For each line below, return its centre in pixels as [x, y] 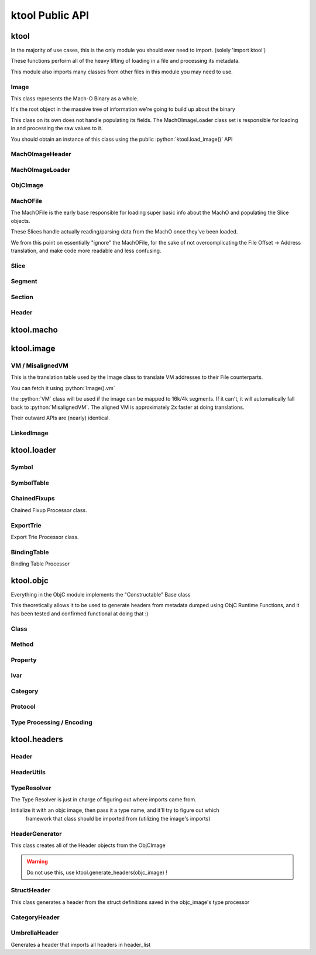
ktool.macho [34, 330]
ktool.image [33, 349]
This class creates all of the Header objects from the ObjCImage [88, 845]
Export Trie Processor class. [45, 537]
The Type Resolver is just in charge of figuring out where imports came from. [104, 799]
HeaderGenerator [36, 834]
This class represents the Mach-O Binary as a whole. [75, 98]
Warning [37, 862]
